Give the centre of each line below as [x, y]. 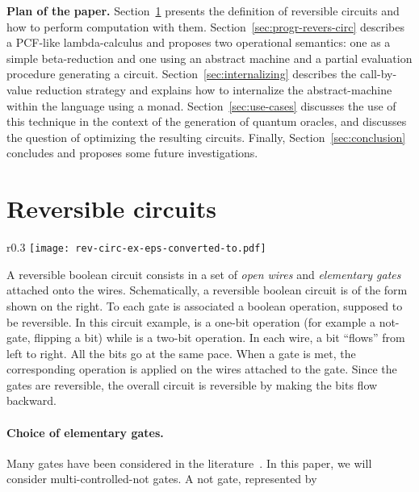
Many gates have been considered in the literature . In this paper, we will [189, 463]
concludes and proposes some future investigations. [132, 153]
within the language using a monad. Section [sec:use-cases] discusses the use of [201, 105]
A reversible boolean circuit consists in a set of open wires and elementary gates [204, 274]
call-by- [378, 74]
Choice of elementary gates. [85, 432]
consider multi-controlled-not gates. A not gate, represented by [162, 479]
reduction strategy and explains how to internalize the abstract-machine [214, 89]
